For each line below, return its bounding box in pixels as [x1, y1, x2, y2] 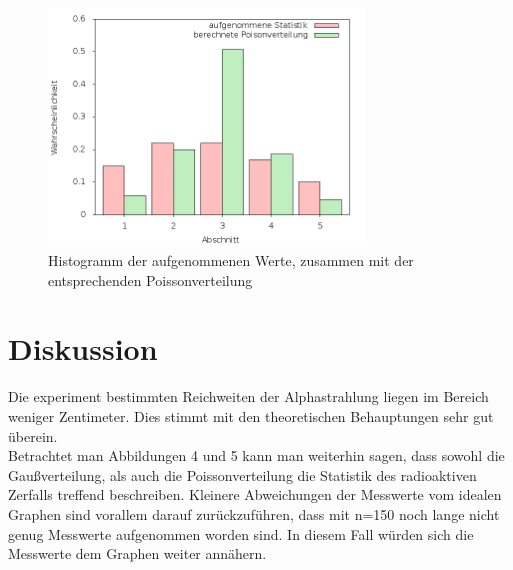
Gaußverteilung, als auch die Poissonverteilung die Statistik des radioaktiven [8, 464, 477, 485]
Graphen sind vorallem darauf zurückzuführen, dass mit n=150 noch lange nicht [8, 503, 500, 524]
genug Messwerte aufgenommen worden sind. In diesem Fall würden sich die [8, 523, 474, 544]
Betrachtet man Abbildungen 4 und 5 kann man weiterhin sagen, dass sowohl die [8, 445, 505, 466]
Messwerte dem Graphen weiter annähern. [8, 543, 267, 564]
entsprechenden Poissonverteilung [48, 269, 253, 290]
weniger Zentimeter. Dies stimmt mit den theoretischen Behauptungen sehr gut [8, 406, 494, 426]
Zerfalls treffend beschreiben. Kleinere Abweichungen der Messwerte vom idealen [8, 484, 502, 505]
